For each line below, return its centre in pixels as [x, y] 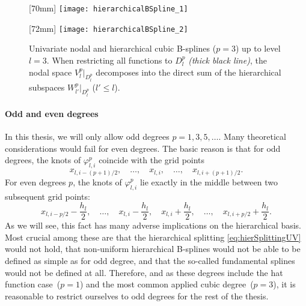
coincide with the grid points [152, 160]
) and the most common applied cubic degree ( [167, 284]
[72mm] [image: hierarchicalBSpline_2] [109, 28]
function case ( [33, 284]
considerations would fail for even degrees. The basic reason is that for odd [143, 148]
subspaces [47, 87]
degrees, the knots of [43, 160]
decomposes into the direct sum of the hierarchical [188, 72]
